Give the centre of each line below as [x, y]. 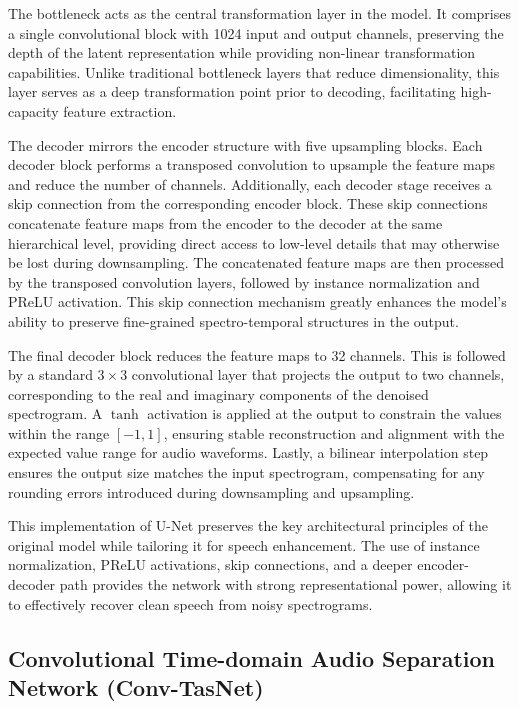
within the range [59, 432]
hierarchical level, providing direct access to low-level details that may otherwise [254, 242]
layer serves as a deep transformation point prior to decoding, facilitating [232, 91]
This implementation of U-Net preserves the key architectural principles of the [248, 525]
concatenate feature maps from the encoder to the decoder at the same [225, 222]
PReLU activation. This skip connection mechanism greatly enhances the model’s [257, 301]
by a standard [50, 374]
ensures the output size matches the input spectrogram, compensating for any [246, 472]
